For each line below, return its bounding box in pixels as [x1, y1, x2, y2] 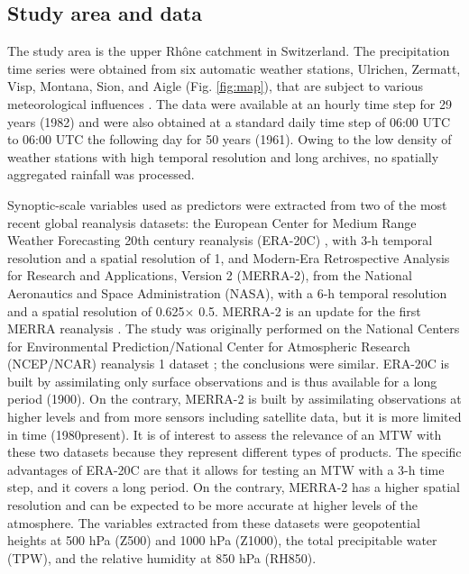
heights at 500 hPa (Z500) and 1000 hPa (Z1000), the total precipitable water [7, 531, 437, 550]
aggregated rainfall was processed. [7, 165, 195, 184]
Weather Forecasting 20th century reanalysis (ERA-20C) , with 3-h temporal [7, 231, 433, 250]
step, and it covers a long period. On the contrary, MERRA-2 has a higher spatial [7, 478, 460, 497]
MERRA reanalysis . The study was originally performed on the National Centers [7, 319, 460, 338]
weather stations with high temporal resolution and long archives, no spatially [7, 147, 439, 166]
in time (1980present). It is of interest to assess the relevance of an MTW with [7, 424, 442, 443]
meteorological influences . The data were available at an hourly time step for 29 [7, 94, 452, 113]
